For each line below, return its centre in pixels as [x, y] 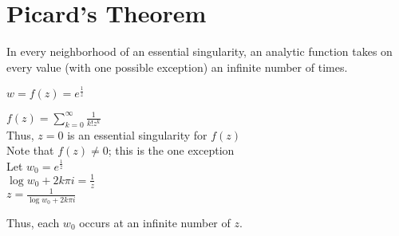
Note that [30, 150]
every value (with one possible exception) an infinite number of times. [177, 67]
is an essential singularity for [137, 134]
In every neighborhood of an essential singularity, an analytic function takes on [199, 51]
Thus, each [33, 222]
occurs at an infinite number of [155, 222]
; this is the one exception [171, 150]
